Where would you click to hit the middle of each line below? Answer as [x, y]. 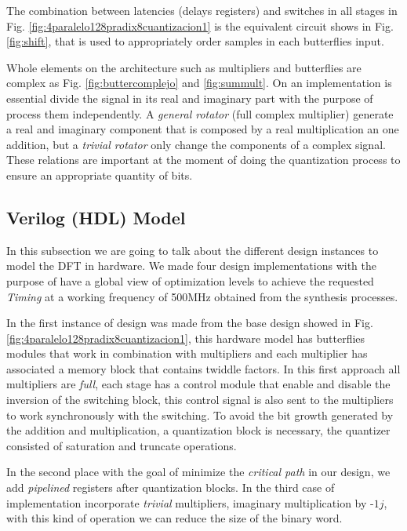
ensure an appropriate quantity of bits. [100, 175]
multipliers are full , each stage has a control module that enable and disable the [198, 384]
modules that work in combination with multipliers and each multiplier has [187, 353]
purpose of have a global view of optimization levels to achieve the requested [190, 280]
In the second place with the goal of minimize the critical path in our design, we [198, 472]
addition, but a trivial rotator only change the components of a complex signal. [196, 144]
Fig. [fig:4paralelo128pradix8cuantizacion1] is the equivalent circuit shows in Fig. [200, 25]
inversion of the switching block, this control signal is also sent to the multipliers [200, 400]
